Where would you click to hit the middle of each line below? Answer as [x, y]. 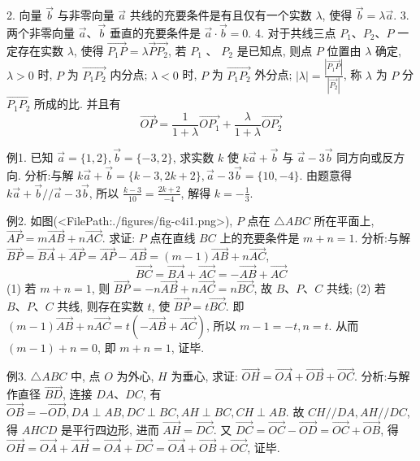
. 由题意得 [326, 174]
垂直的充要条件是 [155, 33]
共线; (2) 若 [356, 288]
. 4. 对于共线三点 [292, 33]
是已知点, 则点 [275, 50]
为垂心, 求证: [204, 376]
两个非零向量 [41, 33]
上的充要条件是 [260, 238]
